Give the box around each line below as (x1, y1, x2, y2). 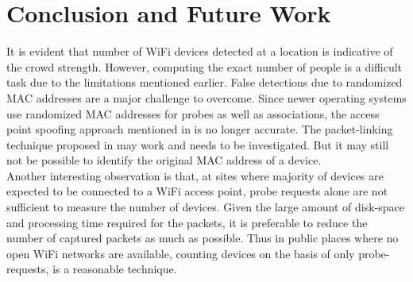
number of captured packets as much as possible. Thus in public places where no (6, 230, 399, 246)
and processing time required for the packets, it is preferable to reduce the (6, 214, 368, 230)
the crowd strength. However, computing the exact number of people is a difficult (6, 58, 403, 75)
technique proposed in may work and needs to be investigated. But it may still (6, 136, 389, 153)
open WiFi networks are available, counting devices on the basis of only (6, 245, 355, 261)
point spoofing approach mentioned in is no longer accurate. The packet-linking (6, 121, 393, 137)
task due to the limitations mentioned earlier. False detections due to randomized (6, 74, 403, 91)
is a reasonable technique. (52, 261, 177, 277)
